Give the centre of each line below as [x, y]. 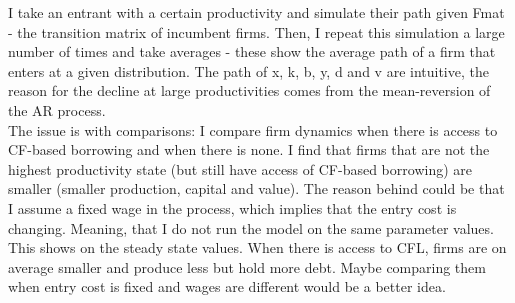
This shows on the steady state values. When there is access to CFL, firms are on [257, 247]
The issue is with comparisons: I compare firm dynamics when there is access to [253, 129]
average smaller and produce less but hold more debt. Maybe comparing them [247, 266]
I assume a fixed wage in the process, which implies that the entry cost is [232, 207]
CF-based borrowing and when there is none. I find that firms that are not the [249, 149]
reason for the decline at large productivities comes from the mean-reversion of [249, 90]
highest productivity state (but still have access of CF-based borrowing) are [240, 168]
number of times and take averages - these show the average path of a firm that [252, 51]
